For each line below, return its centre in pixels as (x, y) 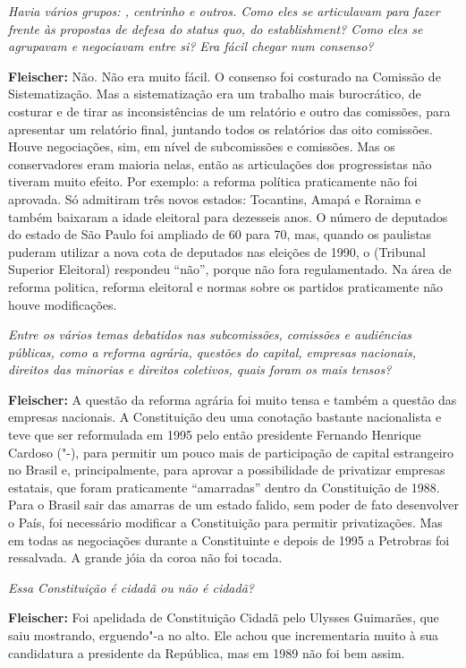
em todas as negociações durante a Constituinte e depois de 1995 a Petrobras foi (229, 540)
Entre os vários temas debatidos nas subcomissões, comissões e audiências (210, 334)
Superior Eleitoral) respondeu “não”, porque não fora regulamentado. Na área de (230, 269)
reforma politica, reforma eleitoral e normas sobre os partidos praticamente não (225, 286)
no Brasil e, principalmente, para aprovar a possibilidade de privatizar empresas (227, 470)
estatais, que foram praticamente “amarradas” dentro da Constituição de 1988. (224, 487)
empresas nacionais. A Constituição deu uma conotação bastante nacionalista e (225, 417)
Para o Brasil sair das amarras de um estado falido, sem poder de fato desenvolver (233, 505)
